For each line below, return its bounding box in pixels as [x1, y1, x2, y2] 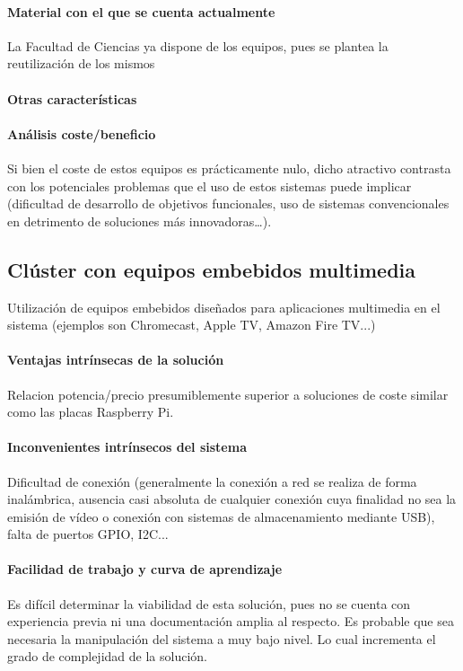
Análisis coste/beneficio [7, 124, 156, 143]
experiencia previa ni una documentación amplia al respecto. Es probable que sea [7, 612, 454, 631]
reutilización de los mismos [7, 54, 155, 73]
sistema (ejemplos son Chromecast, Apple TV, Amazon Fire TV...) [7, 315, 376, 334]
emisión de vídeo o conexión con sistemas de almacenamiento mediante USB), [7, 507, 435, 525]
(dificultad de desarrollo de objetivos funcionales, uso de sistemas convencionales [7, 194, 450, 213]
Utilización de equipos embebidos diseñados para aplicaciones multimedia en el [7, 297, 441, 316]
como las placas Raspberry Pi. [7, 402, 174, 421]
